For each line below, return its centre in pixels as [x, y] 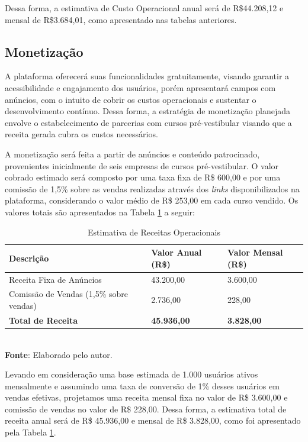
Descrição [29, 258]
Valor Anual [177, 252]
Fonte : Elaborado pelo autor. [59, 354]
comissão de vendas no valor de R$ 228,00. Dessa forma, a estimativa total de [146, 409]
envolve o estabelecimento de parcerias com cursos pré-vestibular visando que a [148, 122]
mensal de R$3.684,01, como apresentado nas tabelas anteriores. [121, 19]
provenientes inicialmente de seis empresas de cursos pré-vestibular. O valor [142, 165]
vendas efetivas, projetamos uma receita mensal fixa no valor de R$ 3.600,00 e [146, 397]
